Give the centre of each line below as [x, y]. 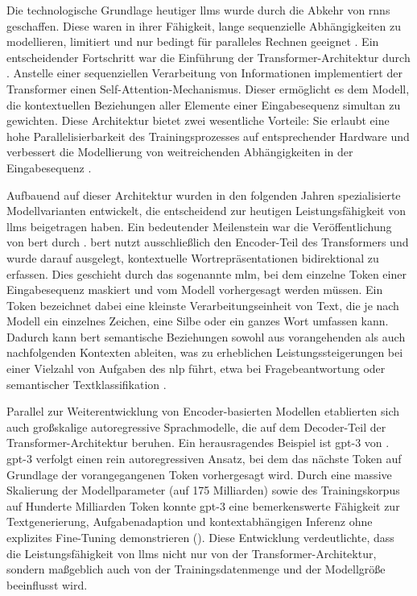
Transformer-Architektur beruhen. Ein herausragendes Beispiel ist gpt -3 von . [198, 443]
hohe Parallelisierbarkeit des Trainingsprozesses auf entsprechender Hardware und [208, 136]
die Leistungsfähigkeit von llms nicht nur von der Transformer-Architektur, [192, 553]
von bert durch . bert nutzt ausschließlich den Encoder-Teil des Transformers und [208, 242]
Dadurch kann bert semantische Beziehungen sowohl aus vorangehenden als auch [206, 336]
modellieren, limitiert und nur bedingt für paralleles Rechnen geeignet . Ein [193, 41]
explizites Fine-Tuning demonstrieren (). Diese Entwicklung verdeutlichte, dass [200, 537]
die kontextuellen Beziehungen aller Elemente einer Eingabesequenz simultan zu [204, 104]
